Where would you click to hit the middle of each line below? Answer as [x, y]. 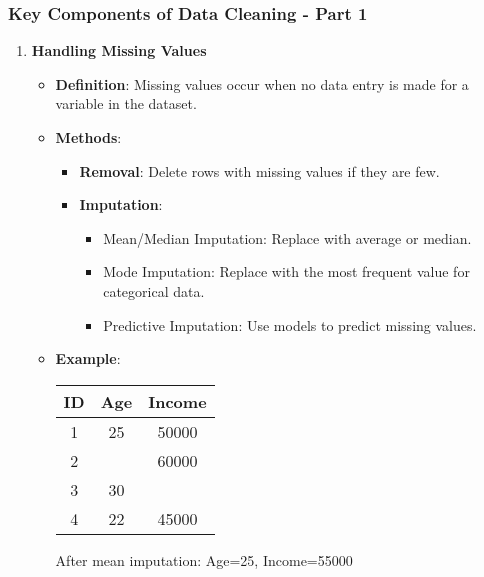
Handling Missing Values [119, 50]
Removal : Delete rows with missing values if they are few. [259, 170]
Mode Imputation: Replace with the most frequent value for [286, 271]
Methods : [88, 137]
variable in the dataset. [126, 103]
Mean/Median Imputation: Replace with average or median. [287, 237]
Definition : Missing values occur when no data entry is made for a [262, 83]
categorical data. [154, 290]
